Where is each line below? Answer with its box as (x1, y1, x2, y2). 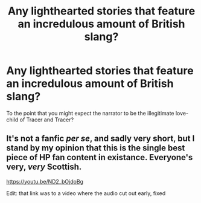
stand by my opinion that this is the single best (6, 143, 185, 153)
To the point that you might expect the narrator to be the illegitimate (6, 109, 174, 117)
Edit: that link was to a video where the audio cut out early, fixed (6, 189, 166, 197)
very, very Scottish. (6, 162, 82, 172)
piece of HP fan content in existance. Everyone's (6, 152, 193, 163)
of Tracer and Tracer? (19, 116, 74, 123)
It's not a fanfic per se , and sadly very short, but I (6, 134, 195, 144)
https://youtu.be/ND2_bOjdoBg (6, 178, 83, 185)
